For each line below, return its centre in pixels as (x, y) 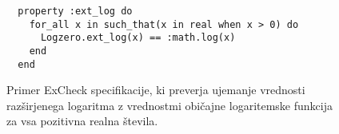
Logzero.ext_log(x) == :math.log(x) (138, 38)
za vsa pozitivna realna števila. (82, 121)
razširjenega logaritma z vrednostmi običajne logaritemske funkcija (169, 105)
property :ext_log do (75, 11)
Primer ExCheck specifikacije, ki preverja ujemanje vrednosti (156, 90)
